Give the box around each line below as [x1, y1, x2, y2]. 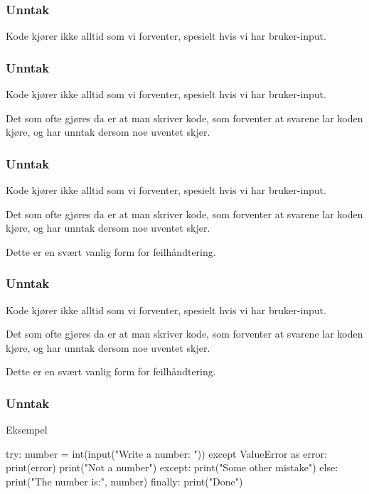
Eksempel [6, 422, 48, 437]
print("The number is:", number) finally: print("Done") [6, 474, 243, 488]
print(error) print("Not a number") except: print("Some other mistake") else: [6, 460, 338, 475]
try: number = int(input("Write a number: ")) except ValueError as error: [6, 446, 327, 461]
